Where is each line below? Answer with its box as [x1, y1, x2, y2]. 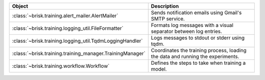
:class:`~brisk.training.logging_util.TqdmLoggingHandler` [12, 37, 143, 44]
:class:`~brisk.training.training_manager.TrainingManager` [12, 50, 146, 56]
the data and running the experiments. [151, 53, 239, 60]
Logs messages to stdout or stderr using [151, 34, 245, 41]
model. [151, 66, 167, 72]
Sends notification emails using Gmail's [151, 9, 242, 16]
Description [151, 3, 179, 9]
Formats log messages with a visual [151, 22, 234, 28]
